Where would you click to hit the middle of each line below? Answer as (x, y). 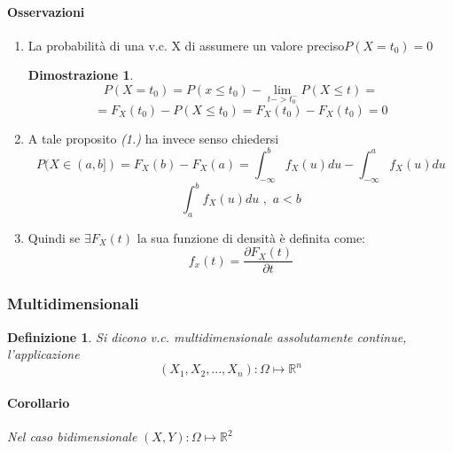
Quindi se (54, 237)
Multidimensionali (73, 304)
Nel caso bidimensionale (72, 436)
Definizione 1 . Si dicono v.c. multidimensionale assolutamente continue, (207, 336)
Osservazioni (46, 11)
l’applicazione (43, 354)
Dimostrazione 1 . (81, 75)
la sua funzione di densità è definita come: (251, 237)
